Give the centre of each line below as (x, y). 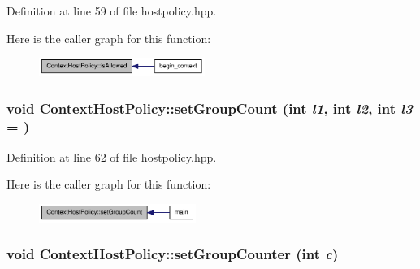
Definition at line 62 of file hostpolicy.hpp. (112, 156)
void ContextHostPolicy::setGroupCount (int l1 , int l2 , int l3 (210, 108)
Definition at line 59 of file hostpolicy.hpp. (112, 11)
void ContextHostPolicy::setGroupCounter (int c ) (173, 254)
